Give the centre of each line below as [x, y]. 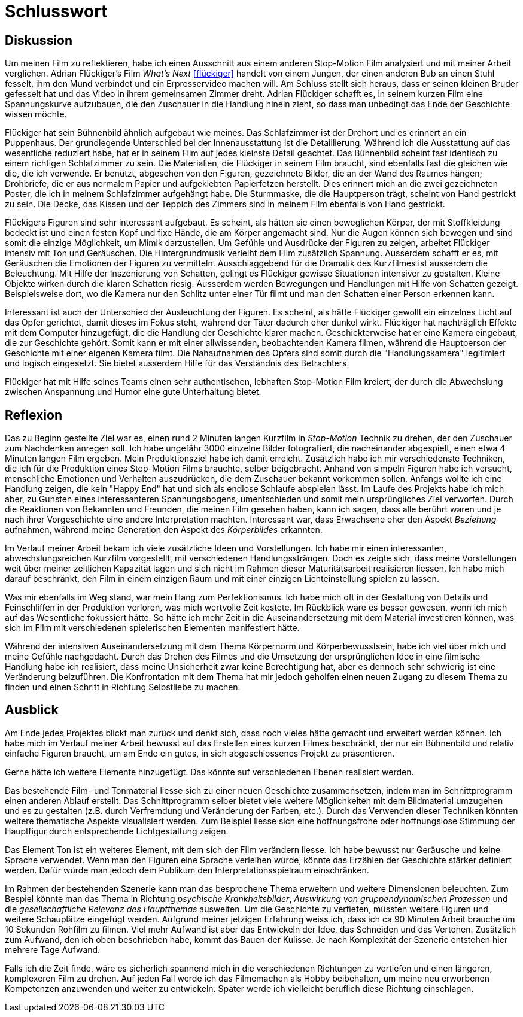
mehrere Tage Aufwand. [53, 949]
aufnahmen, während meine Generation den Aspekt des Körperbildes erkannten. [164, 530]
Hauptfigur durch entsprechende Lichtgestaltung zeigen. [117, 831]
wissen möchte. [36, 114]
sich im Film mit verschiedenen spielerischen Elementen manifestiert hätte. [152, 628]
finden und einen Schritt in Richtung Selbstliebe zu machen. [123, 687]
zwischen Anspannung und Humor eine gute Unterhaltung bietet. [133, 392]
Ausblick [32, 710]
